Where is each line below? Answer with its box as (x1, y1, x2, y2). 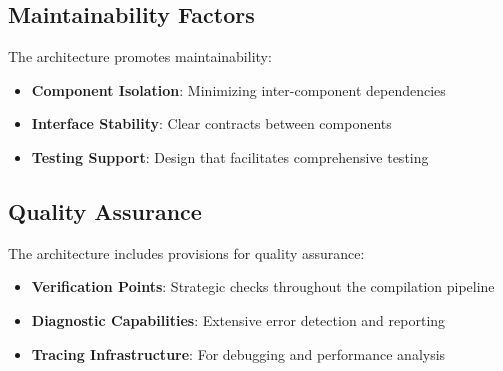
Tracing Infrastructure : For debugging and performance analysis (31, 343, 446, 364)
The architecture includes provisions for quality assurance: (8, 242, 365, 263)
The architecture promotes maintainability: (8, 46, 272, 67)
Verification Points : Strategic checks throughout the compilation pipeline (31, 276, 495, 297)
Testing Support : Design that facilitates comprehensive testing (31, 146, 429, 167)
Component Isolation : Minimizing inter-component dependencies (31, 79, 446, 100)
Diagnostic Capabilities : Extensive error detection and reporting (31, 309, 446, 330)
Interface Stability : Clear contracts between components (31, 113, 392, 134)
